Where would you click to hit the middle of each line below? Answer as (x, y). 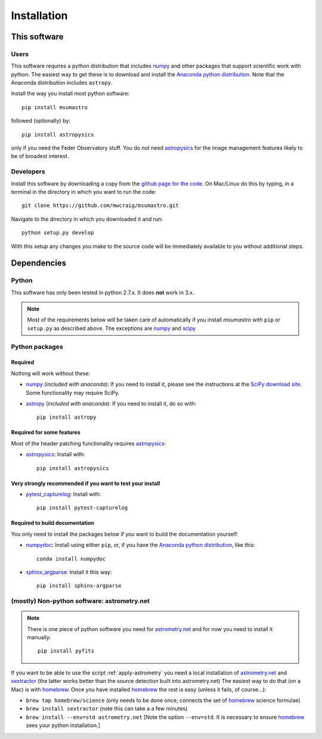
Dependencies (39, 263)
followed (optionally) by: (41, 121)
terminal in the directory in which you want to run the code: (83, 191)
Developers (28, 172)
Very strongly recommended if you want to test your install (86, 483)
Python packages (37, 347)
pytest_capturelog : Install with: (64, 494)
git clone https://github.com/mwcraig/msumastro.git (100, 205)
